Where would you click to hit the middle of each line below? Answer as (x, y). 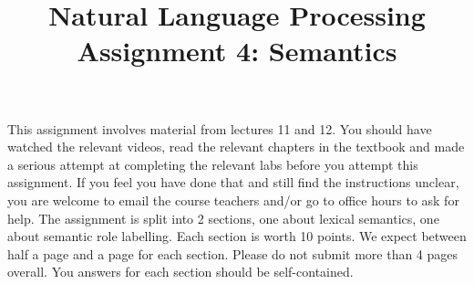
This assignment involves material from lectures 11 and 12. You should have (220, 128)
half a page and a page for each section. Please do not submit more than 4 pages (233, 253)
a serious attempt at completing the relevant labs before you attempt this (213, 164)
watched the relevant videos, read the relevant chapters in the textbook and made (236, 147)
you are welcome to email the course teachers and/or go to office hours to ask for (233, 200)
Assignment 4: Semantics (237, 51)
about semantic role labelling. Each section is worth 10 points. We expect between (237, 236)
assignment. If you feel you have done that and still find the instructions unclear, (233, 182)
